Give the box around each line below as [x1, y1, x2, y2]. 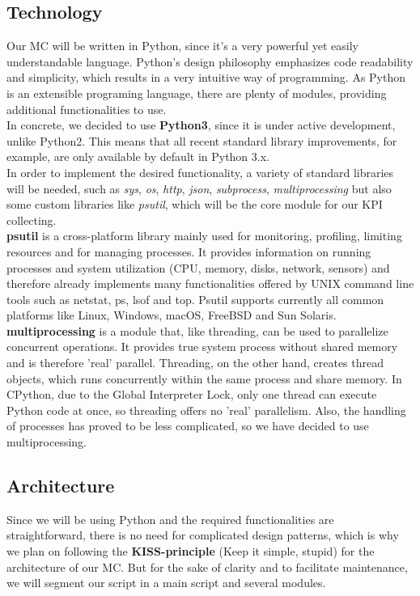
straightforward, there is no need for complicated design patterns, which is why [6, 526, 399, 543]
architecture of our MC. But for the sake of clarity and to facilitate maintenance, [6, 558, 408, 575]
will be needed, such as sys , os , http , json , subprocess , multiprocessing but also [6, 180, 392, 197]
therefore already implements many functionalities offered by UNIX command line [6, 275, 414, 292]
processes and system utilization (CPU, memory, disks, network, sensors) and [6, 259, 390, 276]
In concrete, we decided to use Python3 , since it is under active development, [6, 116, 396, 133]
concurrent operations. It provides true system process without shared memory [6, 338, 398, 355]
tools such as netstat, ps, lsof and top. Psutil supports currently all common [6, 290, 384, 307]
